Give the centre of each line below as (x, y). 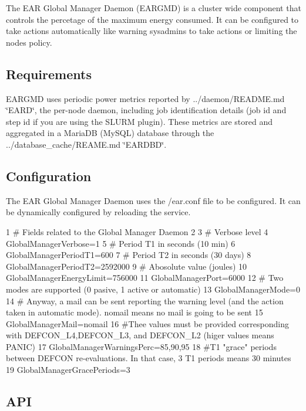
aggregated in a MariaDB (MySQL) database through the (110, 133)
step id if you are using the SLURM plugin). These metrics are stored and (139, 121)
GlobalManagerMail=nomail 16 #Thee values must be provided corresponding (147, 323)
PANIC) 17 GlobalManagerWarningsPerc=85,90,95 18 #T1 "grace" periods (141, 346)
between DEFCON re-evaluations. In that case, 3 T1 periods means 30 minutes (149, 358)
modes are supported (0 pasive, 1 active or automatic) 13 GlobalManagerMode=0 (153, 289)
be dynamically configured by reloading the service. (98, 212)
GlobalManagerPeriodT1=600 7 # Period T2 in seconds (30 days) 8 (129, 255)
